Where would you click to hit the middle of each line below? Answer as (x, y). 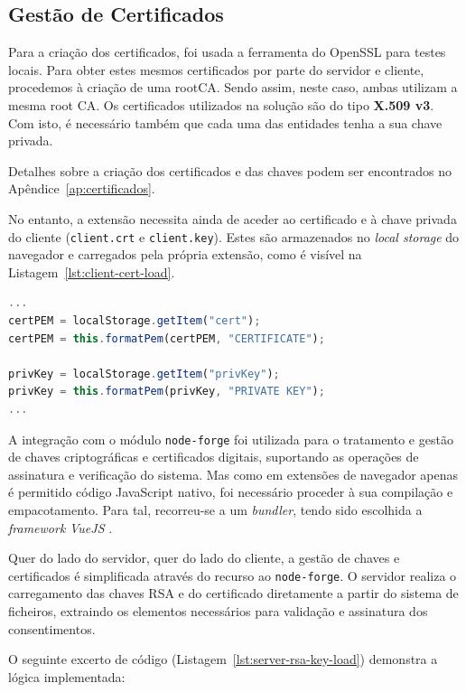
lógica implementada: (67, 676)
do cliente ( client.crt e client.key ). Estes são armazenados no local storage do (234, 236)
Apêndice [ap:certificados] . (82, 188)
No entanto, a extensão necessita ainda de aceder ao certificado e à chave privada (233, 218)
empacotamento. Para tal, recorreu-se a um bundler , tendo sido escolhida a (215, 509)
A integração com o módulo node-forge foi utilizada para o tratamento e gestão (231, 439)
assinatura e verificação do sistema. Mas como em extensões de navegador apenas (233, 474)
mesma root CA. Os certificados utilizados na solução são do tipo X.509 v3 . (221, 104)
